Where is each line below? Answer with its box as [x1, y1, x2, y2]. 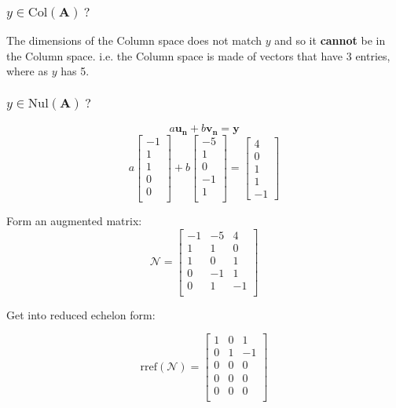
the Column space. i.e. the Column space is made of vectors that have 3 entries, [6, 47, 390, 64]
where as [6, 63, 48, 79]
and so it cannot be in [274, 32, 386, 49]
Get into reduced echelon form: [6, 306, 156, 322]
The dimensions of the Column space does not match [6, 32, 262, 49]
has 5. [60, 63, 90, 79]
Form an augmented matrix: [6, 213, 142, 229]
